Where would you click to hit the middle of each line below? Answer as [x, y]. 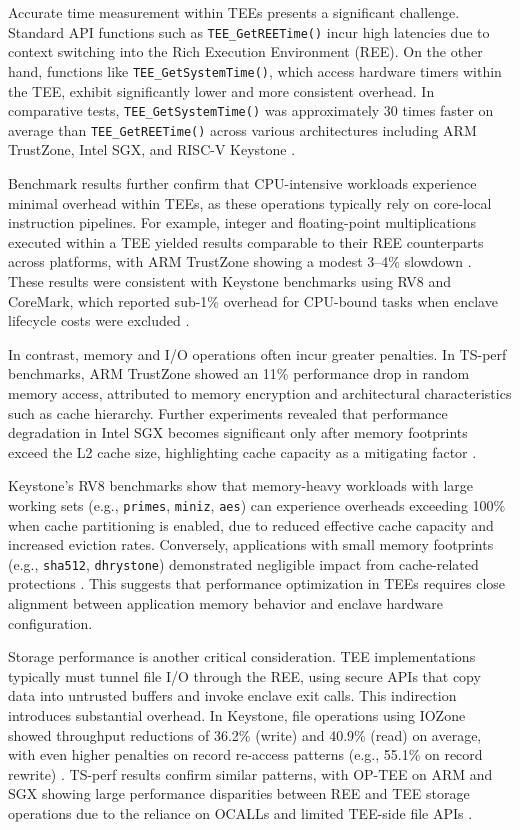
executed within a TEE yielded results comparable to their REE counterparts [246, 241]
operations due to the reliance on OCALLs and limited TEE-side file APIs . [240, 812]
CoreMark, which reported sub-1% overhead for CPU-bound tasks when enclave [253, 300]
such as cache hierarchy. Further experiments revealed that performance [228, 412]
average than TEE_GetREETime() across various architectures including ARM [242, 129]
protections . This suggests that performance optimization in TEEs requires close [257, 583]
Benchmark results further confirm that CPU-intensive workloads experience [242, 183]
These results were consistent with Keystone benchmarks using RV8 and [230, 280]
